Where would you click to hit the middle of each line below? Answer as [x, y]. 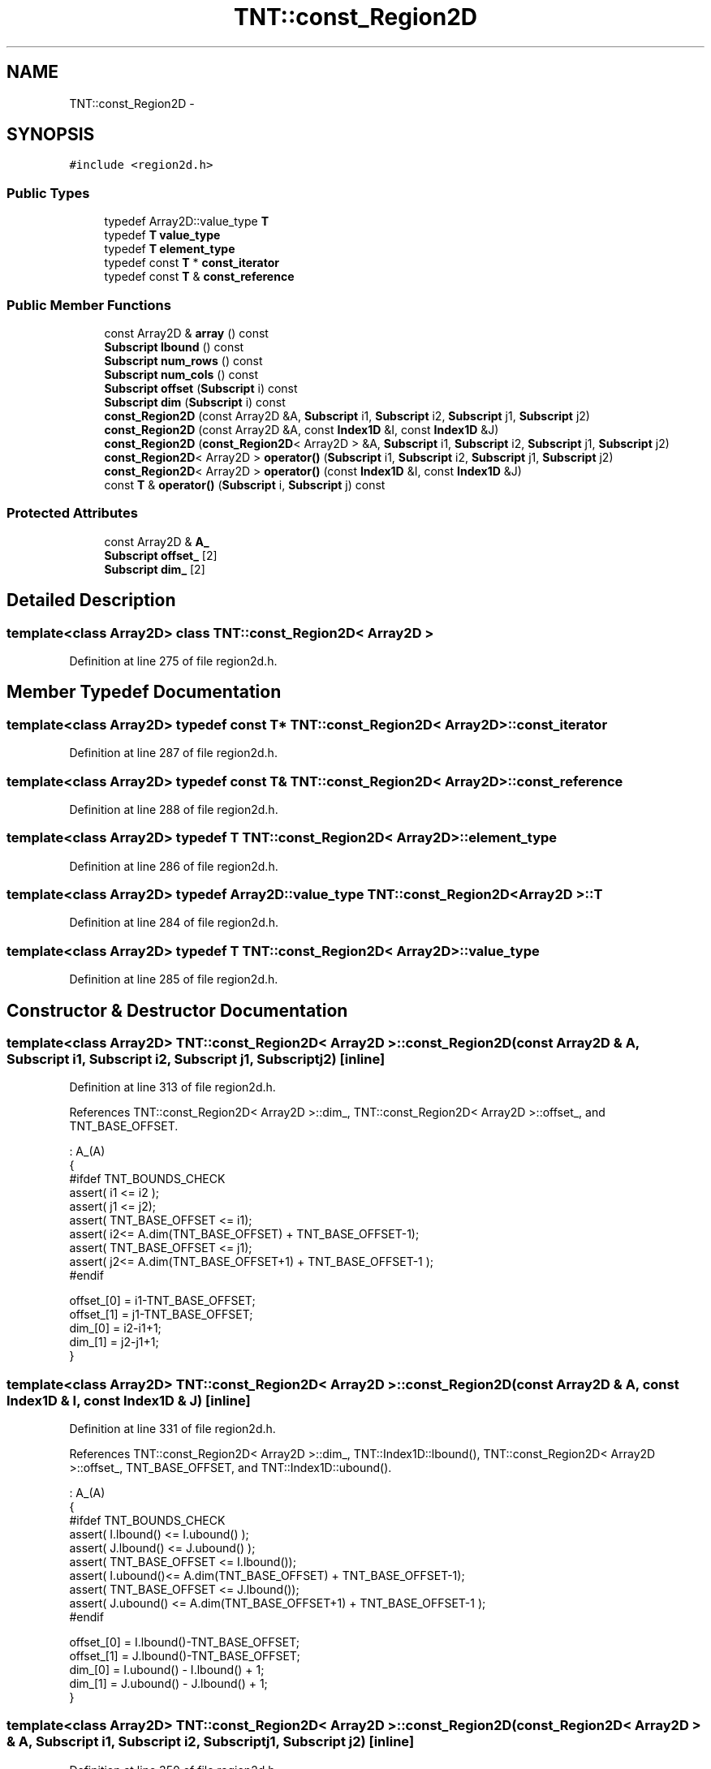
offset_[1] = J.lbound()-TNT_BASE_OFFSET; [185, 1656]
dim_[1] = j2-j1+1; [114, 1342]
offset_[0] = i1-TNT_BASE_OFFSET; [162, 1301]
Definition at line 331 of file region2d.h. [172, 1429]
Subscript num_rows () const [183, 360]
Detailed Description [91, 600]
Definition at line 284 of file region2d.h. [174, 923]
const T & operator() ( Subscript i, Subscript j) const [245, 484]
